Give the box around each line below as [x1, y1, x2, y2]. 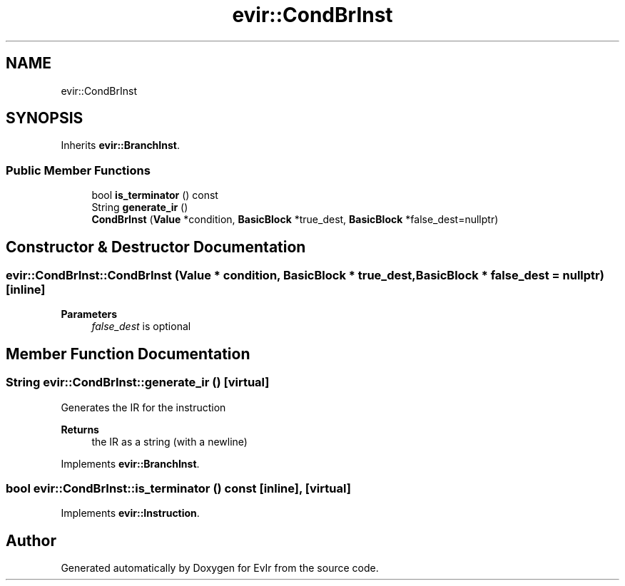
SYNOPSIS [6, 109, 83, 128]
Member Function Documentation [6, 344, 250, 363]
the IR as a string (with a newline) [91, 435, 248, 448]
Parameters [61, 308, 118, 321]
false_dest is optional [91, 320, 191, 333]
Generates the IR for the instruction [61, 401, 226, 413]
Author [6, 531, 56, 550]
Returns [61, 423, 99, 436]
